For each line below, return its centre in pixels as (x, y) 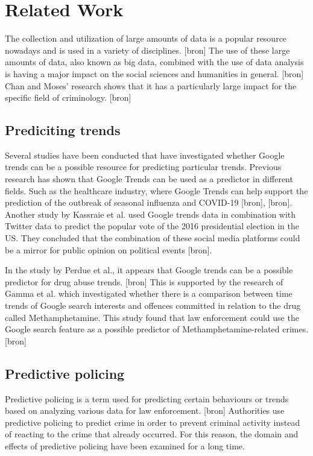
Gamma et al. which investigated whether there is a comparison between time (149, 293)
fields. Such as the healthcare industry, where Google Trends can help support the (156, 190)
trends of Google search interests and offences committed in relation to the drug (153, 306)
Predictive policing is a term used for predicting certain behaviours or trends (147, 398)
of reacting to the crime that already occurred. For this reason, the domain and (152, 434)
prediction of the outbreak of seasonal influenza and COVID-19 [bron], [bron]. (149, 202)
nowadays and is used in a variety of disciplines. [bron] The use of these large (147, 50)
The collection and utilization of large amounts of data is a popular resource (146, 38)
